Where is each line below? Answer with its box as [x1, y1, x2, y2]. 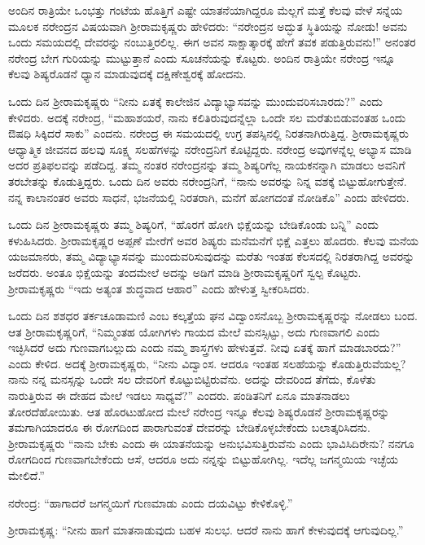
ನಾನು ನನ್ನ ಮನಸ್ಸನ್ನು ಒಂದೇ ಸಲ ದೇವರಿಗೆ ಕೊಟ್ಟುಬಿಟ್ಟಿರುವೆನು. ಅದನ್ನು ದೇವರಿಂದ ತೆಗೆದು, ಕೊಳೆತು [8, 371, 376, 388]
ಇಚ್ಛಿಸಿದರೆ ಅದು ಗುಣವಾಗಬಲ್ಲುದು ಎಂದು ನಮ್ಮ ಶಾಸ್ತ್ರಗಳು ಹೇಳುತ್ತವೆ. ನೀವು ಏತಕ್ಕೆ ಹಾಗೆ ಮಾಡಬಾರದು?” [8, 339, 401, 356]
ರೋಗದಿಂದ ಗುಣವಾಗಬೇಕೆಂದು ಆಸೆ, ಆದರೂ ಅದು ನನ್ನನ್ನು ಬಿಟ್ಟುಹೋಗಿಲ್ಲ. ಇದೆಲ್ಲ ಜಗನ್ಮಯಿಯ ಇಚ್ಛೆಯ [8, 451, 398, 468]
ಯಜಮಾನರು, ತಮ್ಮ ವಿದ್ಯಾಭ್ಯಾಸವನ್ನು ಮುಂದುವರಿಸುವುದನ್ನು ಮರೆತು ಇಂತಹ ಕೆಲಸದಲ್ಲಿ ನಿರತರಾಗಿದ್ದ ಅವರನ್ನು [8, 248, 415, 265]
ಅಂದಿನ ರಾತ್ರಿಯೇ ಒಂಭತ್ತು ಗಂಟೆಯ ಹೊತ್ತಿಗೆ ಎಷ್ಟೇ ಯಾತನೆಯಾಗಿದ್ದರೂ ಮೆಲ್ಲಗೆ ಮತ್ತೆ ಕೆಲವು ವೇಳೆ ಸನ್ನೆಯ [8, 2, 403, 18]
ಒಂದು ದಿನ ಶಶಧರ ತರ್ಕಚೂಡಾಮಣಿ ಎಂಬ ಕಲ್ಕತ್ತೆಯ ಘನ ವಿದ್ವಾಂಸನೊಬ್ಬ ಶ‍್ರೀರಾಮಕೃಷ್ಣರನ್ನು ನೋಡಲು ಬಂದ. [8, 307, 418, 324]
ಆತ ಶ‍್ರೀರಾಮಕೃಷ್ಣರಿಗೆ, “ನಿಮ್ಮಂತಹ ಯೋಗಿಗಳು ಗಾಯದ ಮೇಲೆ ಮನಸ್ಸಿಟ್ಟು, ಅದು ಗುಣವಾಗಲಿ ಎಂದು [8, 323, 380, 340]
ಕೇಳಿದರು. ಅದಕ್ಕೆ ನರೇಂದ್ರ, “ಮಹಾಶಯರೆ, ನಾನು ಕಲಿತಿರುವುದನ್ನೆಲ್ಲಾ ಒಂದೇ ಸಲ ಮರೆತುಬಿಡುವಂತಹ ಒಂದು [8, 108, 406, 125]
